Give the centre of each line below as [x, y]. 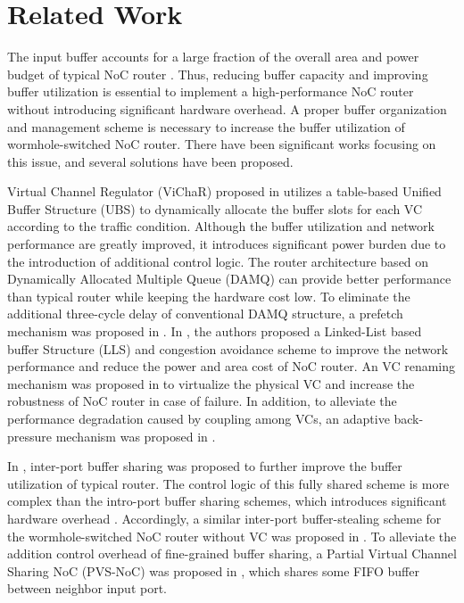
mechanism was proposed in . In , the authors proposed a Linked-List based [215, 331]
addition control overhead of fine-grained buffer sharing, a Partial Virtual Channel [232, 553]
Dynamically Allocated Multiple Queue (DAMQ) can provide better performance [229, 279]
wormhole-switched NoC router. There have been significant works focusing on [222, 144]
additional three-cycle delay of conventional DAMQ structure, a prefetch [205, 314]
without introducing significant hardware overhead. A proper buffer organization [227, 108]
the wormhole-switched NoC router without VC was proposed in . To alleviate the [232, 536]
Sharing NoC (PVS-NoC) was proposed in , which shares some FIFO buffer [213, 570]
